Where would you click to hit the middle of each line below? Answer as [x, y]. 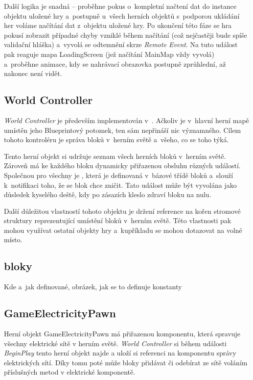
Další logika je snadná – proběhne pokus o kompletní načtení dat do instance [120, 6]
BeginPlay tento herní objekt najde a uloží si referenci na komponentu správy [120, 353]
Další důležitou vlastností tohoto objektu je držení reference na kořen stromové [122, 211]
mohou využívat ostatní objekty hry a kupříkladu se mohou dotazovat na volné [123, 230]
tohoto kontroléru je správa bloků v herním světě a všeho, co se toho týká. [116, 139]
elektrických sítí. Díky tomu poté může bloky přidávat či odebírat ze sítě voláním [126, 362]
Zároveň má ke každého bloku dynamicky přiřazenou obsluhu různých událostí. [122, 165]
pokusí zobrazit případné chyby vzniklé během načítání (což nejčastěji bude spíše [126, 35]
